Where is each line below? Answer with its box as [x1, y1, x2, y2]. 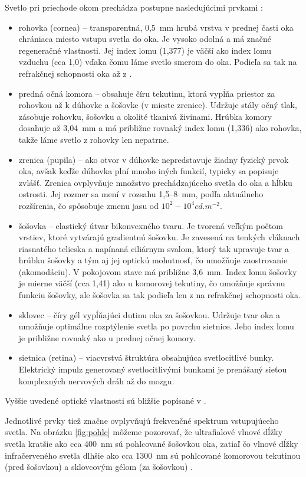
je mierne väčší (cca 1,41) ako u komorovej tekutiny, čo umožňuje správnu [18, 277, 285, 289]
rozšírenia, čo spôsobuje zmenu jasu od [18, 199, 159, 211]
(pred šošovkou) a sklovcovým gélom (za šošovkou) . [5, 460, 193, 473]
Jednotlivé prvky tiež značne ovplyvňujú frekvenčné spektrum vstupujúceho [5, 414, 279, 426]
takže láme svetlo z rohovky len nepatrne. [18, 133, 169, 145]
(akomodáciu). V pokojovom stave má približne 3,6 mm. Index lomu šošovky [18, 265, 297, 277]
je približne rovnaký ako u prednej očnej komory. [18, 331, 196, 344]
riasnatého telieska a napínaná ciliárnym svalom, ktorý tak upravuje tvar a [18, 242, 289, 254]
